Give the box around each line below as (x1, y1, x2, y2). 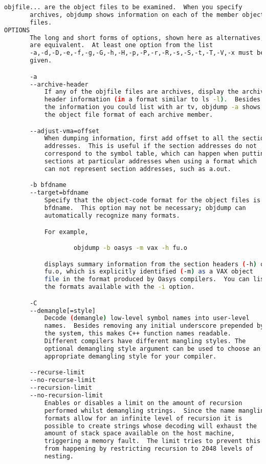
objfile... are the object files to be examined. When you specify (4, 4, 242, 11)
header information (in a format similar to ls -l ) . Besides (44, 96, 261, 103)
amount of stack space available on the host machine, (44, 430, 235, 437)
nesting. (44, 453, 74, 460)
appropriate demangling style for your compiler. (44, 352, 217, 360)
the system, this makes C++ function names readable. (44, 330, 231, 338)
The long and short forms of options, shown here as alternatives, (30, 34, 264, 41)
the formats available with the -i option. (44, 283, 195, 291)
